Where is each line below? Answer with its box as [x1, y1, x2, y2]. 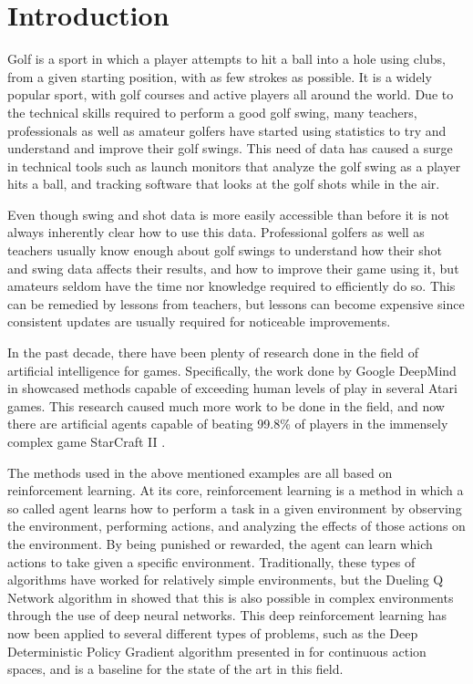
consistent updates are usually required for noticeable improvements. [7, 312, 391, 331]
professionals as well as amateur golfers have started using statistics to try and [7, 120, 447, 140]
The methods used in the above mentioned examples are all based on [7, 462, 393, 482]
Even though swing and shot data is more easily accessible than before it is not [7, 204, 449, 223]
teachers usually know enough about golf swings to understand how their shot [7, 241, 442, 260]
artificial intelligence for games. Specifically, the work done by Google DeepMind [7, 360, 457, 379]
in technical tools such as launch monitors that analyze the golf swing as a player [7, 156, 461, 175]
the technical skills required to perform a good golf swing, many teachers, [7, 102, 417, 121]
